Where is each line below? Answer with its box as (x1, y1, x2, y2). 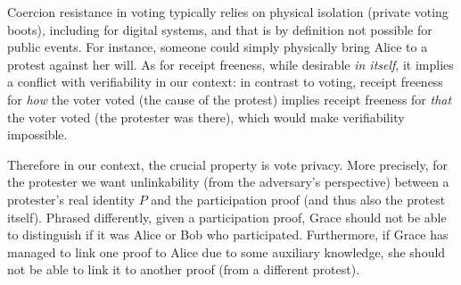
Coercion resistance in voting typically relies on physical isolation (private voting (7, 3, 449, 21)
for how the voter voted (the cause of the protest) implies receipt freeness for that (7, 89, 452, 108)
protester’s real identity (7, 189, 135, 208)
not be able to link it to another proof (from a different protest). (7, 260, 360, 279)
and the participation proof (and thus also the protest (151, 189, 446, 208)
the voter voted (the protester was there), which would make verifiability (7, 107, 405, 126)
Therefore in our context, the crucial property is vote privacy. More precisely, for (7, 155, 449, 173)
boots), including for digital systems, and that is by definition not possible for (7, 20, 432, 38)
